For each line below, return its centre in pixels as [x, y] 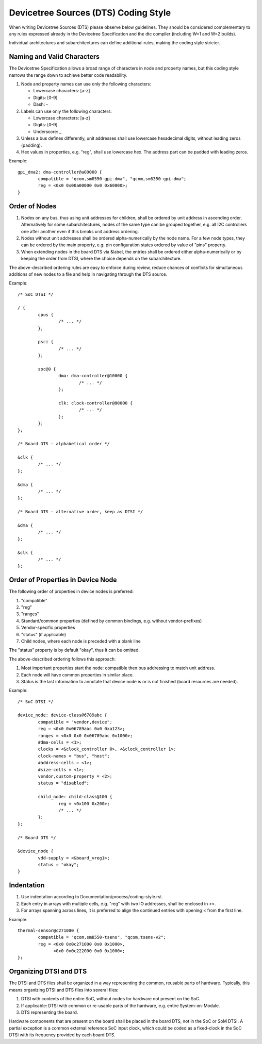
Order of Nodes [33, 206]
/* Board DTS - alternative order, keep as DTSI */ [80, 512]
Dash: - [41, 104]
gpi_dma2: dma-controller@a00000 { [60, 172]
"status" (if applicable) [44, 634]
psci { [46, 342]
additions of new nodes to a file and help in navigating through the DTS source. [88, 274]
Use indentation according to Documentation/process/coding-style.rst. [92, 897]
